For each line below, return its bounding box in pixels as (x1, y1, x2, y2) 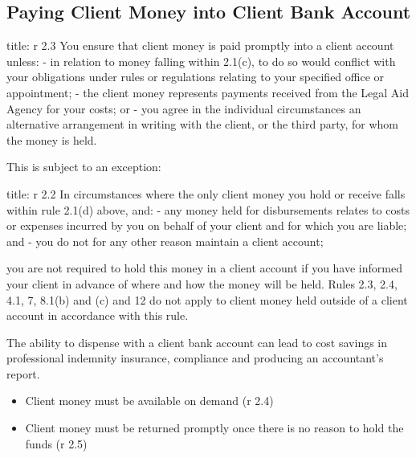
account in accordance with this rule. (6, 307, 189, 324)
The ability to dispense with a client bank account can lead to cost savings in (6, 333, 388, 350)
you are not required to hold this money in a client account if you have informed (6, 260, 402, 276)
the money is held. (6, 131, 97, 148)
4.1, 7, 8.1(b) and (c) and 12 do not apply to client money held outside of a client (6, 291, 408, 308)
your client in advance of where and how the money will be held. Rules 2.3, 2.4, (6, 275, 398, 292)
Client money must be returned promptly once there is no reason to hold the (25, 419, 404, 436)
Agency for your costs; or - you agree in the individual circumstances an (6, 100, 361, 117)
